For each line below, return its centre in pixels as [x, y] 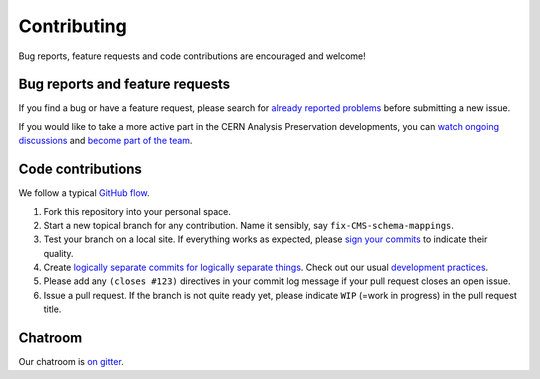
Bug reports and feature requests [124, 84]
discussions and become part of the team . [105, 141]
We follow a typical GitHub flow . [84, 193]
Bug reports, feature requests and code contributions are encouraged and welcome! [192, 56]
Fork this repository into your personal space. [137, 211]
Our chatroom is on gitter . [71, 362]
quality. [58, 253]
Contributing [72, 26]
